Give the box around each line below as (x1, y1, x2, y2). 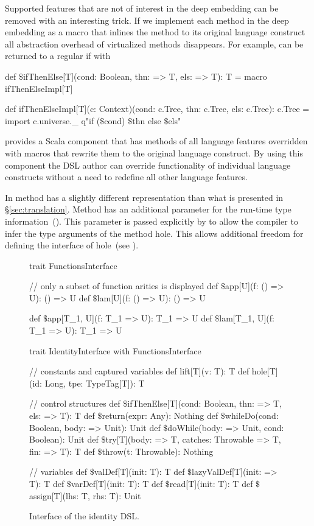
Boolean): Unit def (29, 433, 99, 446)
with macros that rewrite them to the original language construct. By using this (5, 146, 303, 159)
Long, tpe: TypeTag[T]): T (44, 376, 145, 389)
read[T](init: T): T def (169, 477, 253, 489)
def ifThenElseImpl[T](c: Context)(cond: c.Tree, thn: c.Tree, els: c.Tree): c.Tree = (5, 102, 310, 115)
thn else (132, 114, 161, 127)
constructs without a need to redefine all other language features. (5, 170, 248, 183)
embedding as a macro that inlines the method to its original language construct (5, 26, 305, 38)
